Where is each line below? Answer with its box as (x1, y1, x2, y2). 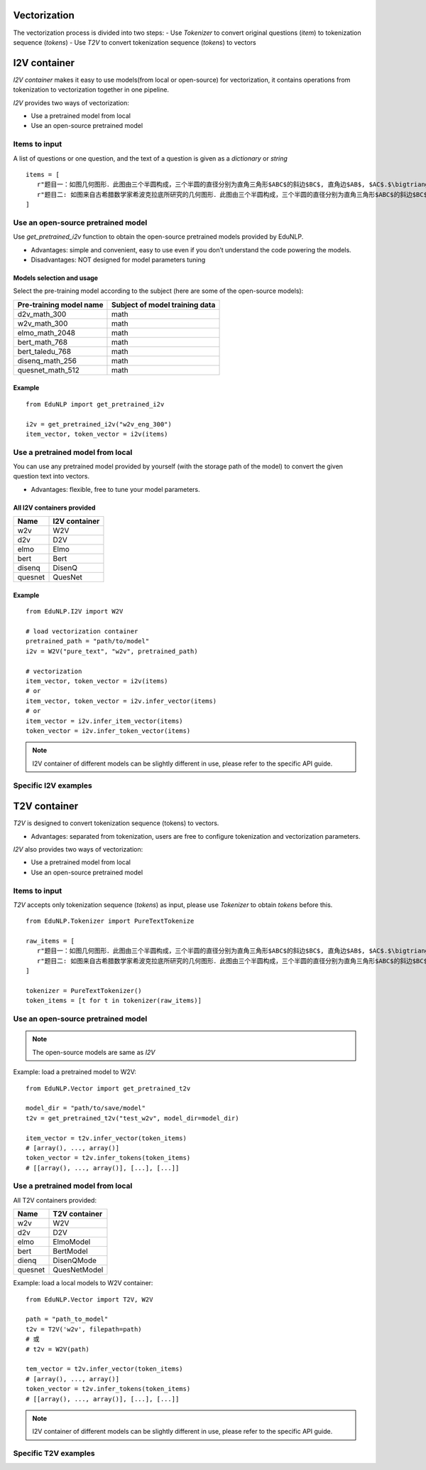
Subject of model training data (111, 299, 216, 309)
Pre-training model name (17, 299, 104, 309)
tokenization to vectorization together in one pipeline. (13, 85, 170, 94)
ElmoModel (53, 1237, 91, 1247)
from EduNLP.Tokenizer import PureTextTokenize (26, 917, 195, 926)
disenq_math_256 (17, 355, 77, 365)
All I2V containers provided (13, 503, 96, 512)
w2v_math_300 (17, 318, 68, 328)
